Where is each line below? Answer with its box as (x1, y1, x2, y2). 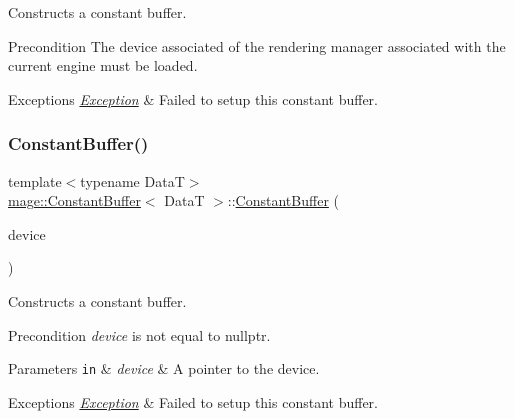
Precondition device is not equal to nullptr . (8, 324, 271, 345)
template (8, 170, 62, 191)
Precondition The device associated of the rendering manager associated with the (8, 35, 506, 56)
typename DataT (80, 170, 185, 191)
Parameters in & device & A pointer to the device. (8, 358, 320, 379)
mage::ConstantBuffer (8, 190, 141, 211)
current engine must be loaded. (8, 55, 198, 76)
